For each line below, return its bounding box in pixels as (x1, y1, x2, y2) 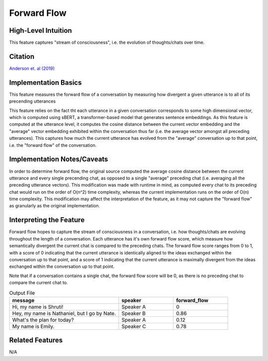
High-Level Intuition (9, 26, 72, 35)
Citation (9, 52, 35, 60)
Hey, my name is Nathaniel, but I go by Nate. (12, 310, 116, 317)
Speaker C (121, 323, 146, 330)
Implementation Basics (9, 78, 82, 87)
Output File (9, 289, 35, 296)
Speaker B (121, 310, 146, 317)
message (12, 297, 35, 303)
